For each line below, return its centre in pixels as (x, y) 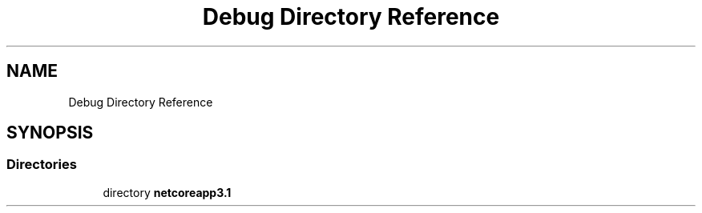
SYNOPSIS (50, 133)
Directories (42, 165)
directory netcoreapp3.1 (167, 192)
